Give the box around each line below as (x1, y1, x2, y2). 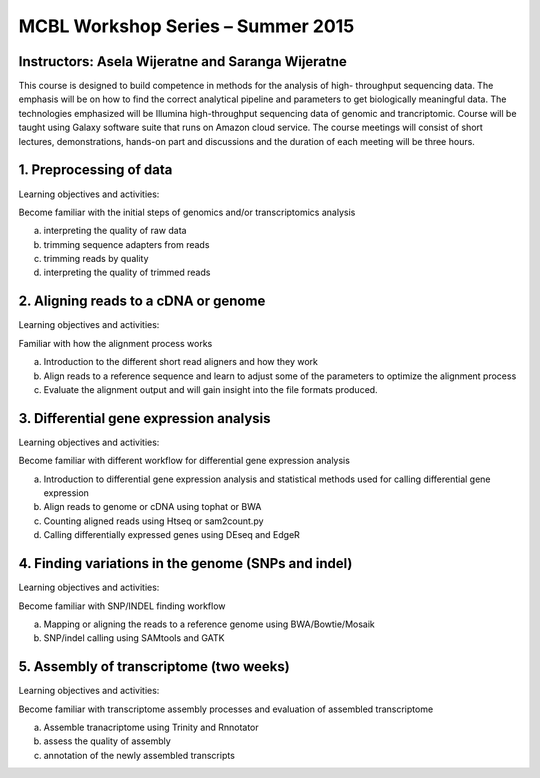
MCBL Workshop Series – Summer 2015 (18, 15, 355, 37)
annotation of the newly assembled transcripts (43, 749, 235, 761)
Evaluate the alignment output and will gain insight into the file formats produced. (43, 383, 379, 395)
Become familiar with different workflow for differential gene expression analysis (18, 455, 350, 467)
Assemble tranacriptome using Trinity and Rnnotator (43, 721, 259, 733)
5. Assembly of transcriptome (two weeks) (18, 658, 290, 675)
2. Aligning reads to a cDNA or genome (18, 293, 266, 310)
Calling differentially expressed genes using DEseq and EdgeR (43, 529, 300, 541)
